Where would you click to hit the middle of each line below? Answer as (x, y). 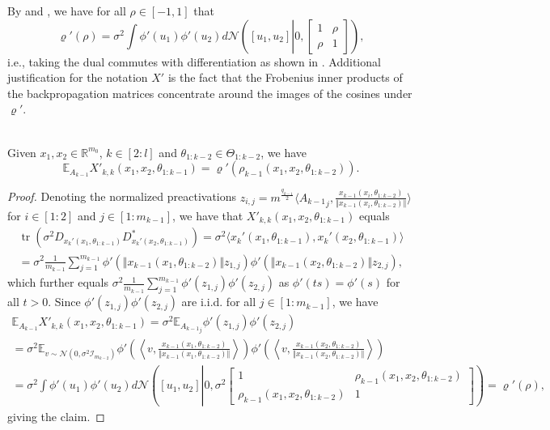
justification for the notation (78, 77)
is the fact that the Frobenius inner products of (285, 77)
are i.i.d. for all (219, 302)
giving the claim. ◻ (56, 417)
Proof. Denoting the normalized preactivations (122, 196)
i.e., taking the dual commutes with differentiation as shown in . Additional (194, 61)
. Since (64, 302)
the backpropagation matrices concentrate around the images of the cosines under (210, 93)
